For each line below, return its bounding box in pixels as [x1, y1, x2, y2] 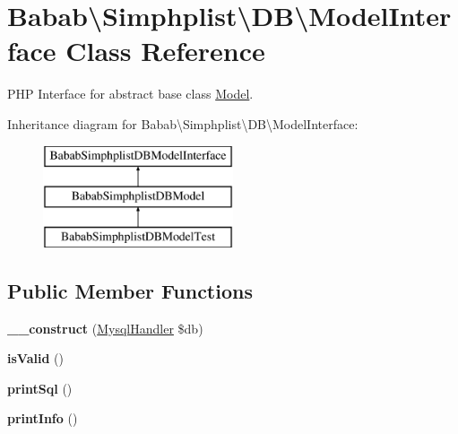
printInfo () [7, 409, 78, 428]
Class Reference [65, 32, 265, 69]
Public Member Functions [7, 276, 253, 304]
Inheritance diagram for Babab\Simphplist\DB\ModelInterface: [7, 114, 359, 133]
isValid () [7, 349, 64, 368]
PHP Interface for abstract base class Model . [7, 84, 254, 103]
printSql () [7, 378, 73, 397]
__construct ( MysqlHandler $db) [7, 318, 203, 337]
